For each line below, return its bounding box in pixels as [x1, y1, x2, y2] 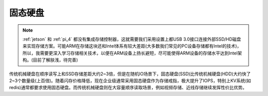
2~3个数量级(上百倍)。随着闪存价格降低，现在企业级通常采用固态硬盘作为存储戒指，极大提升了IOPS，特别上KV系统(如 [9, 77, 252, 84]
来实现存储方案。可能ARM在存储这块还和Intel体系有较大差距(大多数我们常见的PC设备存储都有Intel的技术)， [22, 43, 242, 49]
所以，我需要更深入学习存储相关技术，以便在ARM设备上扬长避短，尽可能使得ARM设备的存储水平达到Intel [22, 50, 238, 56]
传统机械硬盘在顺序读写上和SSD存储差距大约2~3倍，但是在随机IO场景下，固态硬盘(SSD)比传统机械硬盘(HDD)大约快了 [9, 71, 251, 77]
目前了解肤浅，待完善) [33, 57, 78, 63]
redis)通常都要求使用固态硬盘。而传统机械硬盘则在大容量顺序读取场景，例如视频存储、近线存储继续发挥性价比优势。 [9, 85, 247, 91]
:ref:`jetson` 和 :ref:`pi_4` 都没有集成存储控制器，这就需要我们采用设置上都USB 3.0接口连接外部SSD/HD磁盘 [22, 36, 241, 42]
